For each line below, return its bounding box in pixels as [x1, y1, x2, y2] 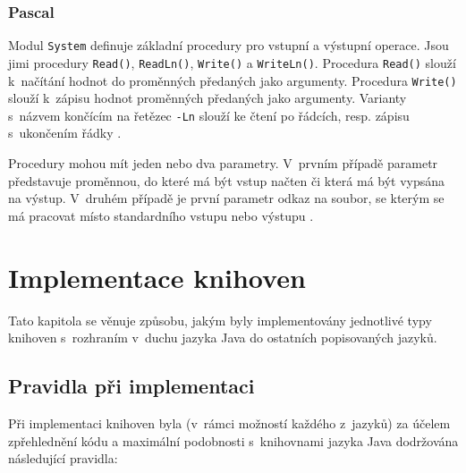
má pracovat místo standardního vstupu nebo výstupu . [8, 206, 314, 224]
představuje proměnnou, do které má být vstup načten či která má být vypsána [8, 171, 445, 190]
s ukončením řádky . [8, 123, 122, 142]
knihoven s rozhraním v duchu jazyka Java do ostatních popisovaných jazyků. [8, 328, 437, 347]
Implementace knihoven [8, 258, 306, 295]
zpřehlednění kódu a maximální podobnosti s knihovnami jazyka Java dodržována [8, 431, 459, 450]
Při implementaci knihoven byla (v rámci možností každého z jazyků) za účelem [8, 413, 451, 432]
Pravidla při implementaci [8, 372, 255, 400]
